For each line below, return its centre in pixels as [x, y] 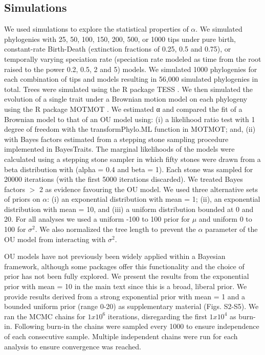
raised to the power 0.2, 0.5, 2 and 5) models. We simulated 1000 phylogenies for [131, 69]
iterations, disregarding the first [157, 316]
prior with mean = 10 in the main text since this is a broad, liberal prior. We [126, 286]
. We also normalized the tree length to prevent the [115, 229]
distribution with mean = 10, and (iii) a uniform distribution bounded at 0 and [129, 209]
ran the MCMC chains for [45, 316]
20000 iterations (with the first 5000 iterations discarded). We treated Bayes [124, 179]
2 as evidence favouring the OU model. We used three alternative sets [148, 189]
